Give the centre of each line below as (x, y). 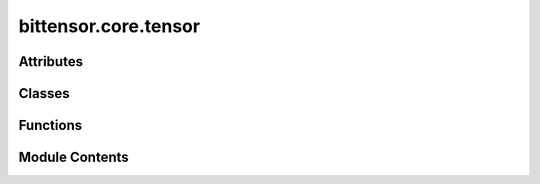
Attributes (51, 61)
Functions (50, 125)
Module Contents (73, 157)
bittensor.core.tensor (109, 26)
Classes (44, 93)
